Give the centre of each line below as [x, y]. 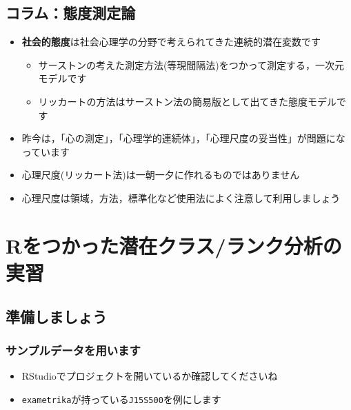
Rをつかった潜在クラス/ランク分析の [174, 245]
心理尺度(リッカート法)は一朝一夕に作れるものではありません [161, 175]
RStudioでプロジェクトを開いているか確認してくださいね [150, 376]
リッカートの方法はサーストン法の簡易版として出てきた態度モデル [188, 101]
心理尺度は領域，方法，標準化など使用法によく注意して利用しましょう [181, 197]
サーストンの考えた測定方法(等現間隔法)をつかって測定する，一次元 [191, 64]
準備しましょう [56, 316]
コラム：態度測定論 [71, 13]
